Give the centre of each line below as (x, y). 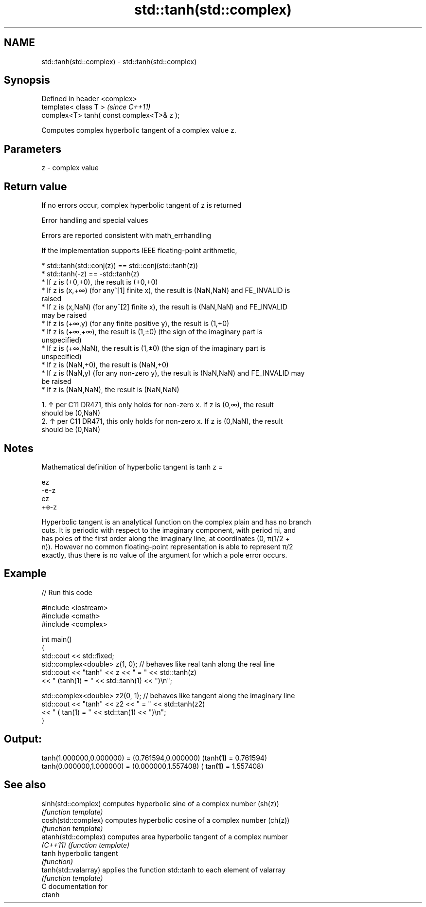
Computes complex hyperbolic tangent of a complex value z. (139, 130)
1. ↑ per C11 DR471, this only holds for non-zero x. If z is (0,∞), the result (158, 405)
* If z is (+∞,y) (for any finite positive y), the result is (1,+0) (135, 324)
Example (25, 574)
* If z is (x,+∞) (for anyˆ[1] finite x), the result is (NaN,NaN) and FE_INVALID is (166, 290)
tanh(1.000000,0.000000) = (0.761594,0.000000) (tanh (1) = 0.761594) (154, 758)
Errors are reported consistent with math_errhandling (126, 236)
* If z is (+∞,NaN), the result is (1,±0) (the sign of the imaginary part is (154, 348)
